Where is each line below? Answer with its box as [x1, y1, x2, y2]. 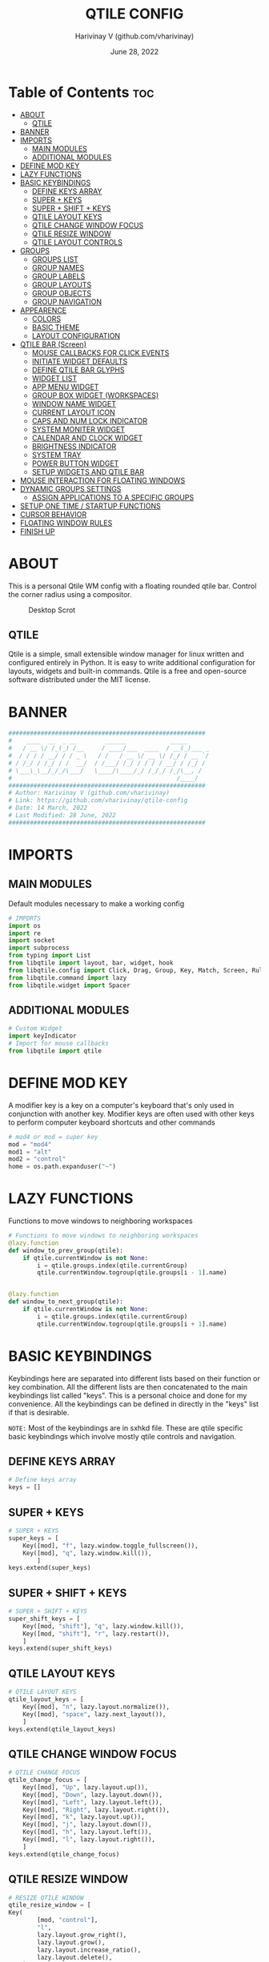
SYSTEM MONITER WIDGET [31, 424, 126, 434]
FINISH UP [19, 526, 55, 536]
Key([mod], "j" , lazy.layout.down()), [22, 1820, 152, 1829]
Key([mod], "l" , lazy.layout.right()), [22, 1836, 156, 1844]
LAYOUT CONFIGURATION [31, 331, 121, 340]
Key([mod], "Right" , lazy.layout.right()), [22, 1806, 171, 1814]
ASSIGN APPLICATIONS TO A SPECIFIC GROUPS [31, 492, 195, 502]
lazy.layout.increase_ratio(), [37, 1946, 142, 1954]
